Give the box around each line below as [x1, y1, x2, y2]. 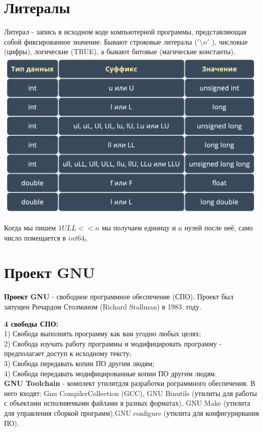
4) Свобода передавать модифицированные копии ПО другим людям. [4, 368, 217, 378]
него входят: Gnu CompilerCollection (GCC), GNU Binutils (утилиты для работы [4, 387, 257, 398]
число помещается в [4, 232, 66, 243]
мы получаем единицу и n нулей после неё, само [102, 222, 253, 233]
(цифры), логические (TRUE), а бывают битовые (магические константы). [4, 46, 236, 57]
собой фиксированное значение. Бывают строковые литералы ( [4, 36, 197, 47]
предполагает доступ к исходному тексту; [4, 348, 131, 359]
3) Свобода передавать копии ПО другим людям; [4, 358, 155, 368]
